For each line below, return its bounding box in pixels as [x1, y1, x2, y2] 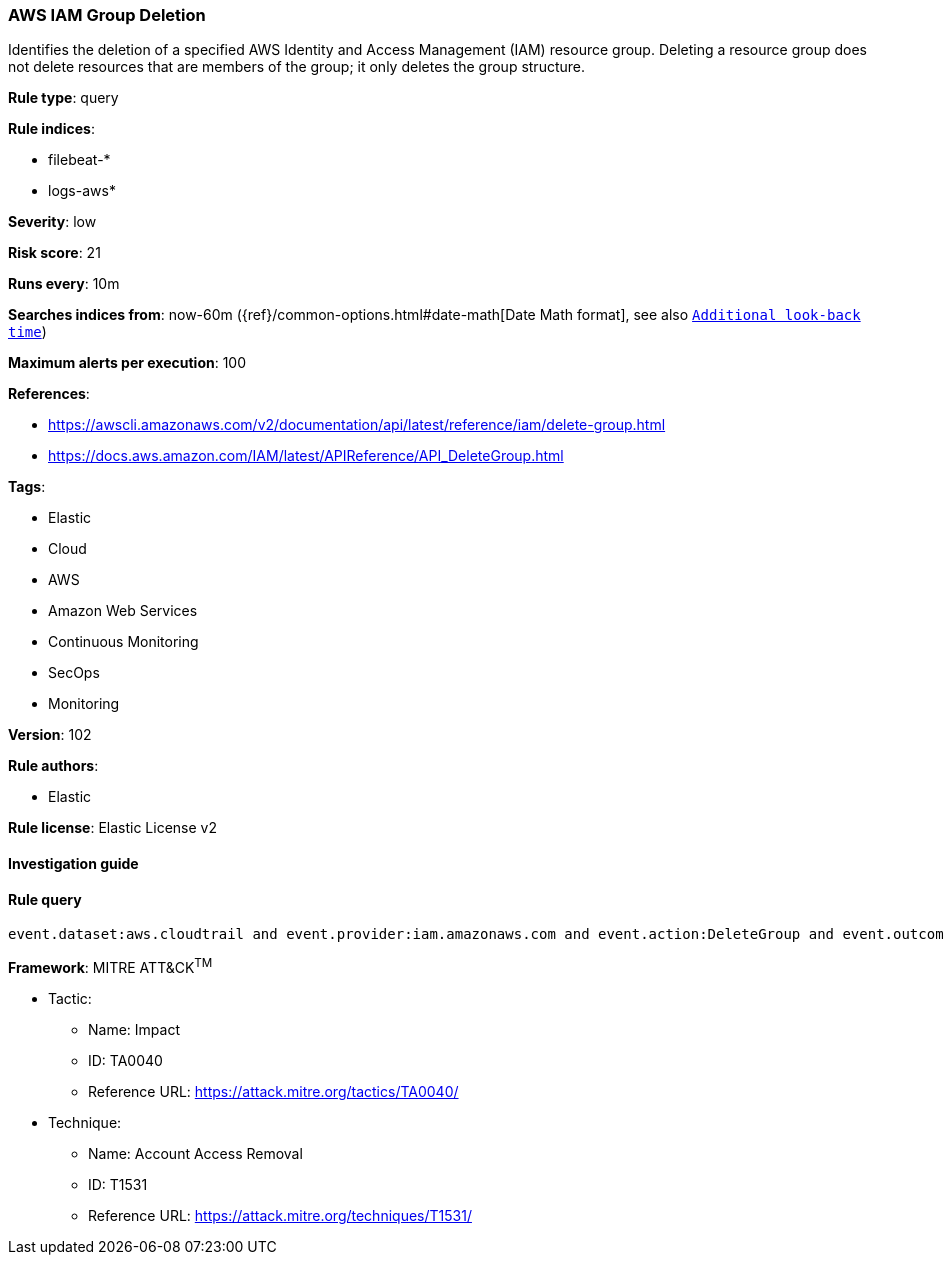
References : [8, 385, 90, 403]
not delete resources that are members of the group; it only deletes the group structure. [8, 58, 585, 76]
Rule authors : [8, 757, 99, 775]
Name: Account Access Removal [88, 1144, 303, 1162]
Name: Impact [88, 1020, 180, 1038]
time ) [8, 323, 47, 341]
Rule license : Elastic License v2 [8, 819, 217, 837]
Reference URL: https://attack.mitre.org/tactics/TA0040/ [88, 1082, 459, 1100]
